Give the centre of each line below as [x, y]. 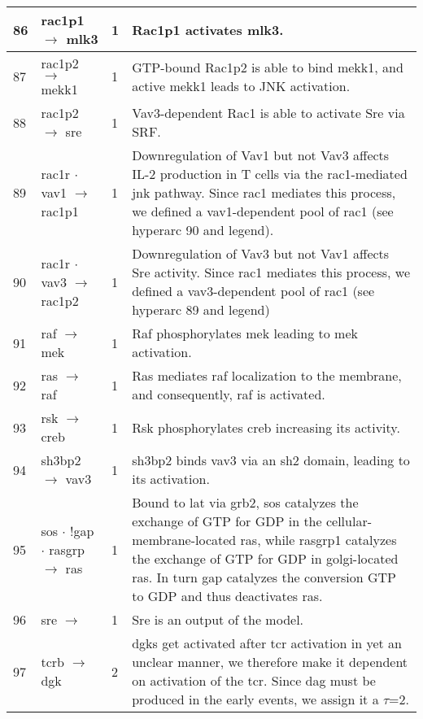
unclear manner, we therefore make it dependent [270, 662]
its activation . [171, 479]
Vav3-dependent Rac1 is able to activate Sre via [268, 113]
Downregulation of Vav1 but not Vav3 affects [261, 155]
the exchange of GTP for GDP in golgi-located [265, 558]
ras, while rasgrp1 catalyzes [318, 540]
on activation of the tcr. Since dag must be [254, 680]
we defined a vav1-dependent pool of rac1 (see [263, 211]
